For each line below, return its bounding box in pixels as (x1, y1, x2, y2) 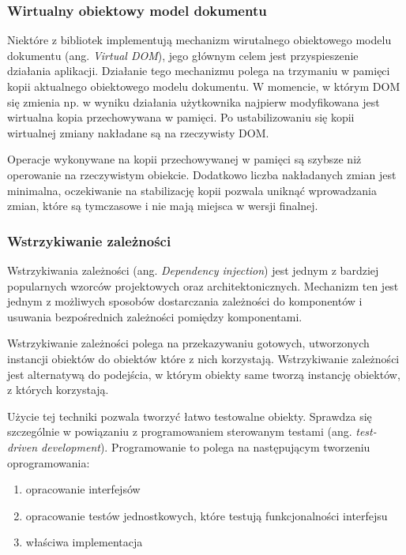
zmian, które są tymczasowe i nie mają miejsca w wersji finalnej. (7, 197, 318, 214)
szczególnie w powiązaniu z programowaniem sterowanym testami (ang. (7, 423, 352, 440)
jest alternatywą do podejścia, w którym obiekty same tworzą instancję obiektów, (7, 366, 400, 382)
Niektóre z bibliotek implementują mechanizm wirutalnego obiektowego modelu (7, 32, 392, 48)
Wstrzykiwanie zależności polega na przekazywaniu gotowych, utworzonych (7, 335, 370, 351)
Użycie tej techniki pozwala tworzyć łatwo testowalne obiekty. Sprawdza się (7, 407, 372, 424)
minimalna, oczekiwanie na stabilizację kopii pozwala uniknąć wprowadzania (7, 182, 377, 198)
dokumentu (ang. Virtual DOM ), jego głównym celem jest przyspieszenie (7, 47, 359, 63)
